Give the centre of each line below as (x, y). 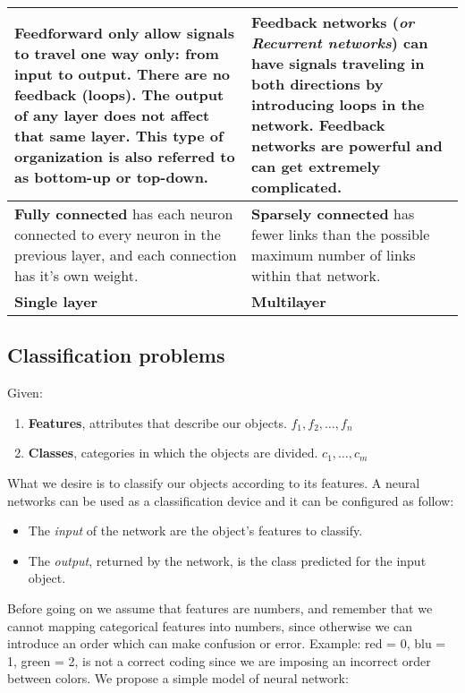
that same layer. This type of (119, 135)
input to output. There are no (123, 73)
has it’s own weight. (76, 275)
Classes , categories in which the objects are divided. (173, 453)
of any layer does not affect (112, 115)
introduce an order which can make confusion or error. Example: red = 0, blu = (227, 643)
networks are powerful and (347, 145)
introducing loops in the (338, 104)
